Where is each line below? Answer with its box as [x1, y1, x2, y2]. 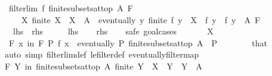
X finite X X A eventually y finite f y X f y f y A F [21, 13, 261, 26]
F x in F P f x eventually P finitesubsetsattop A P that [8, 36, 267, 49]
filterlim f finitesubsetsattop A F [8, 2, 133, 14]
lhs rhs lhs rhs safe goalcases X [13, 25, 214, 37]
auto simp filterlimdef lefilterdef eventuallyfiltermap [4, 48, 199, 61]
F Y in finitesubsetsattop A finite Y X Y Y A [4, 59, 203, 72]
